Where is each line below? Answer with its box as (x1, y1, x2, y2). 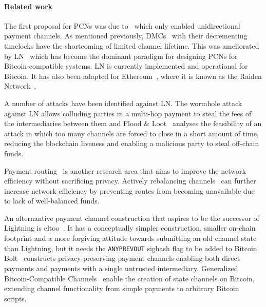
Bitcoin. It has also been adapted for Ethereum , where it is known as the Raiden (4, 70, 262, 81)
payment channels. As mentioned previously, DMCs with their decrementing (4, 30, 248, 41)
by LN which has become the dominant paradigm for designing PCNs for (4, 50, 238, 61)
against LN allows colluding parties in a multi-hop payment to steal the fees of (4, 108, 252, 118)
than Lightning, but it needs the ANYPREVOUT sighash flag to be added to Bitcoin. (4, 242, 259, 253)
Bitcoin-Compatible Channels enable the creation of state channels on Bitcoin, (4, 273, 255, 283)
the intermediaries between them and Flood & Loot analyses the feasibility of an (4, 118, 262, 129)
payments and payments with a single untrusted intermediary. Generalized (4, 262, 238, 273)
